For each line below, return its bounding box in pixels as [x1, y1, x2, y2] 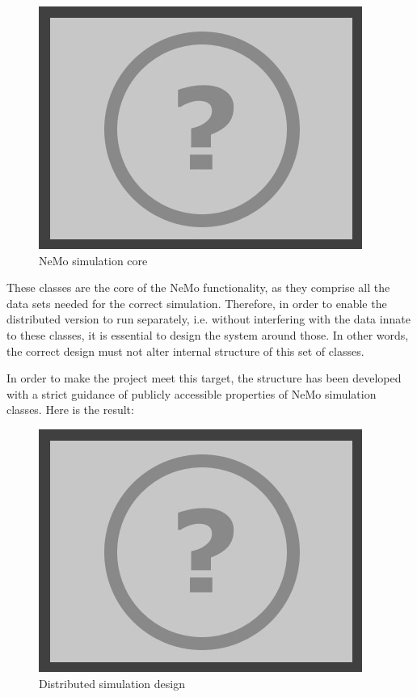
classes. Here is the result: [6, 401, 134, 418]
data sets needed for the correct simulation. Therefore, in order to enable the [6, 294, 387, 311]
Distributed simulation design [39, 674, 185, 691]
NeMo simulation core [39, 251, 148, 268]
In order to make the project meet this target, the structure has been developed [6, 370, 402, 387]
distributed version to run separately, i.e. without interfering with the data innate [6, 310, 411, 327]
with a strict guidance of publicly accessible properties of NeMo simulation [6, 385, 377, 402]
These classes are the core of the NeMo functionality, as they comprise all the [6, 279, 390, 296]
